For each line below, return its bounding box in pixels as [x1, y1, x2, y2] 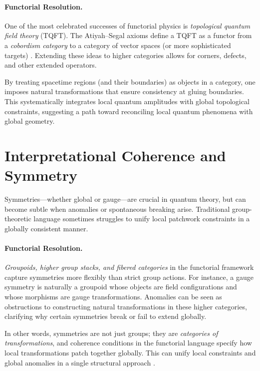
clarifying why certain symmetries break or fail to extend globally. [4, 311, 207, 321]
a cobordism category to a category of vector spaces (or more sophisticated [4, 40, 231, 50]
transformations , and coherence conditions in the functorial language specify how [4, 337, 252, 348]
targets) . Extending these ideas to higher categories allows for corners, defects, [4, 50, 247, 60]
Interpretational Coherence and [4, 145, 226, 165]
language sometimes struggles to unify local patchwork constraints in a [33, 213, 250, 224]
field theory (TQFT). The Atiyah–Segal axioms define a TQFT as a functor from [4, 30, 252, 41]
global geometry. [4, 116, 55, 126]
